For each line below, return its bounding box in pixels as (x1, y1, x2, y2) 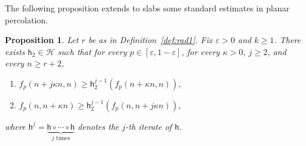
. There (274, 34, 301, 46)
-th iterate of (125, 120, 172, 132)
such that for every (58, 45, 127, 57)
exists (5, 45, 25, 57)
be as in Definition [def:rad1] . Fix (88, 34, 213, 46)
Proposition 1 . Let (5, 34, 79, 46)
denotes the (77, 120, 119, 132)
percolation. (5, 13, 49, 26)
